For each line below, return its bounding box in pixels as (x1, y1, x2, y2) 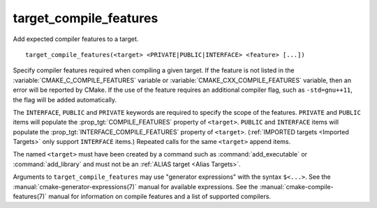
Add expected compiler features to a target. (13, 35, 139, 43)
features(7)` (13, 192, 47, 201)
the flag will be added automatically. (13, 95, 117, 104)
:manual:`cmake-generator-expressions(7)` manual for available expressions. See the (13, 182, 258, 191)
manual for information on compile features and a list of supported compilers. (47, 192, 272, 201)
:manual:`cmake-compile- (259, 182, 334, 191)
